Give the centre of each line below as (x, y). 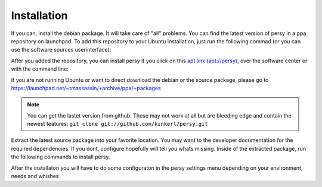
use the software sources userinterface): (61, 50)
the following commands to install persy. (61, 157)
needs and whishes (35, 176)
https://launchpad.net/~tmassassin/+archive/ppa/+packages (86, 88)
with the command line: (40, 69)
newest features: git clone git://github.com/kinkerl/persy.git (117, 124)
